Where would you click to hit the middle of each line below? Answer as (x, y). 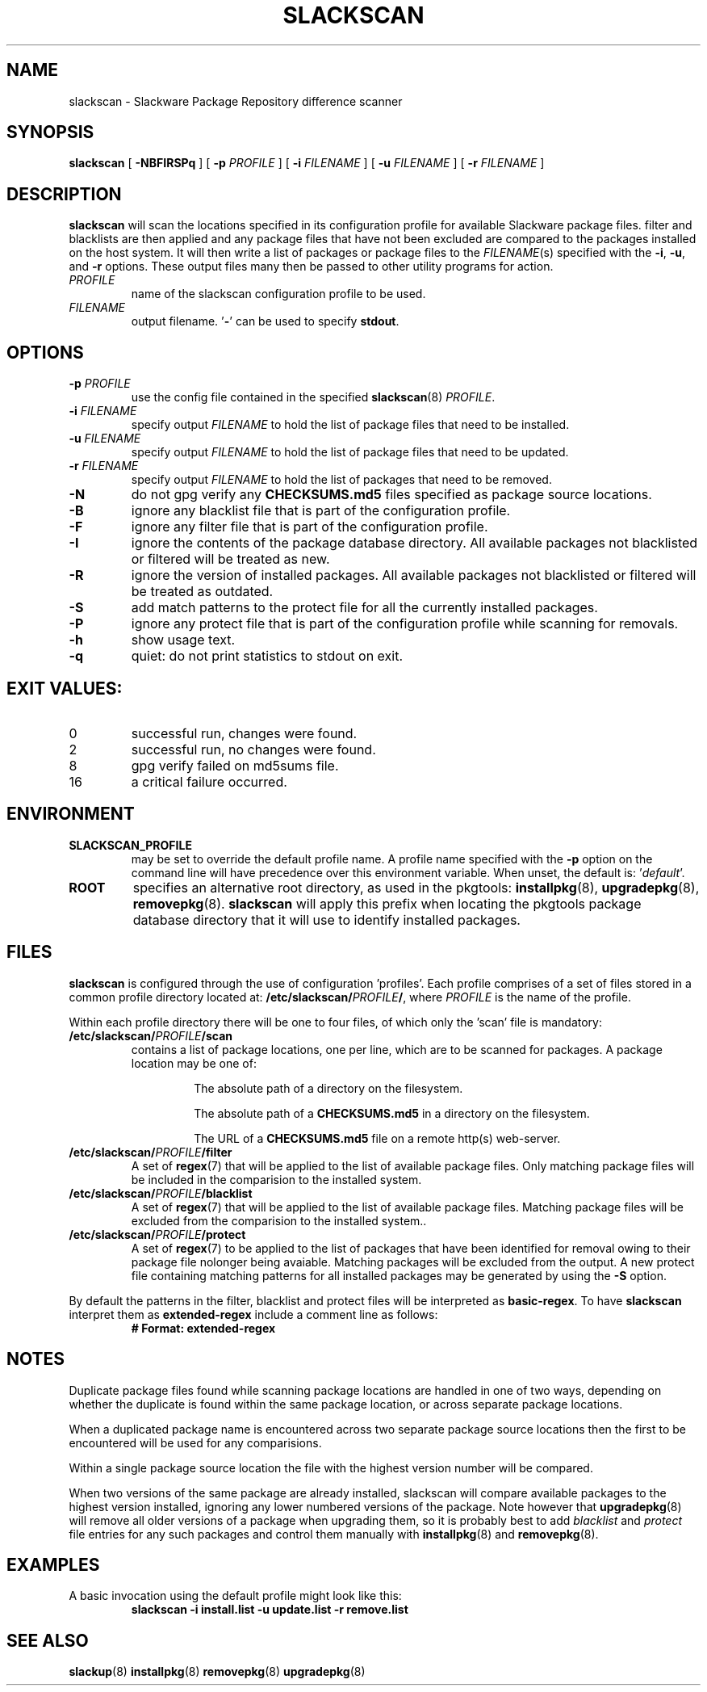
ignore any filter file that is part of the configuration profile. (310, 527)
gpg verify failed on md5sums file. (235, 765)
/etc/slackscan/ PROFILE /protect (157, 1234)
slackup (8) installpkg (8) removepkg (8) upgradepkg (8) (217, 1672)
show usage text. (183, 640)
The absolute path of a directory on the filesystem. (328, 1088)
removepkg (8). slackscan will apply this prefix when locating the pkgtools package (387, 903)
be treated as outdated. (202, 592)
